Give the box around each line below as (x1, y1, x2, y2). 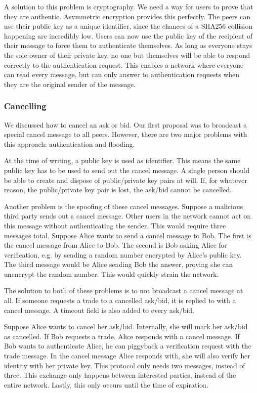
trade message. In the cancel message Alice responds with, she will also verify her (4, 350, 251, 361)
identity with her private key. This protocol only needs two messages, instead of (4, 360, 245, 370)
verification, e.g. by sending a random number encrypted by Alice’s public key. (4, 249, 242, 260)
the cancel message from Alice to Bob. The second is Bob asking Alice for (4, 240, 227, 250)
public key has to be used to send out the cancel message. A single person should (4, 165, 250, 175)
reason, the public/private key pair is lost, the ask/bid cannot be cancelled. (4, 184, 232, 195)
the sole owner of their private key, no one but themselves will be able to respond (4, 49, 250, 60)
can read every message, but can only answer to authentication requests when (4, 69, 240, 80)
